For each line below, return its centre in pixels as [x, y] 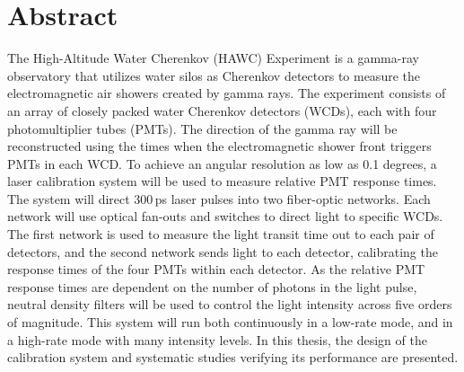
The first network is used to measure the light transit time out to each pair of [221, 234]
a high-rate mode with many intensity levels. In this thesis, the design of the [217, 339]
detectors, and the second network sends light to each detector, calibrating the [223, 251]
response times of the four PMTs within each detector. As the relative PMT [216, 269]
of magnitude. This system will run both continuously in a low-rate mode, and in [230, 322]
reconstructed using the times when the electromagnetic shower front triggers [219, 146]
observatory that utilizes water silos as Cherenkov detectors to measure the [214, 75]
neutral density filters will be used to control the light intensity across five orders [230, 304]
